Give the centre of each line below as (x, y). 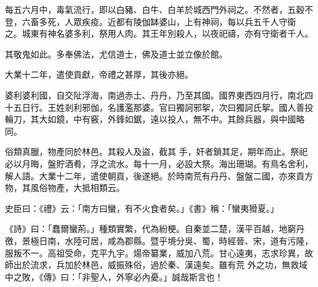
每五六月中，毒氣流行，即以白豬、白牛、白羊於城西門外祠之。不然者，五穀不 (159, 9)
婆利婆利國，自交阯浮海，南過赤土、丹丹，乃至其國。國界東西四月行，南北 (155, 95)
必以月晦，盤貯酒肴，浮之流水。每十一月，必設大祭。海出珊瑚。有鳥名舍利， (159, 163)
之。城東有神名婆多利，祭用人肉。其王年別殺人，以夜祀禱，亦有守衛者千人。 (159, 33)
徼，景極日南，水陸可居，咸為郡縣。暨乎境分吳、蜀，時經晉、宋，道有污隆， (159, 240)
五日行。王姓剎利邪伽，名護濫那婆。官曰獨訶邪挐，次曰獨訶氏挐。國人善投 (163, 107)
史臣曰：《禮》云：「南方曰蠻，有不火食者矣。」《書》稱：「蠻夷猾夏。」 (142, 208)
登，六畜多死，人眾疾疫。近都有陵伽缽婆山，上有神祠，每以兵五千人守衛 (150, 21)
